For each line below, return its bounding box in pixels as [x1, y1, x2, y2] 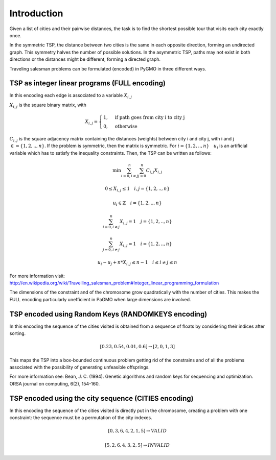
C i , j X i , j [146, 167, 163, 175]
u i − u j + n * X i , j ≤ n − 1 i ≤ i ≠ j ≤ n [97, 259, 177, 267]
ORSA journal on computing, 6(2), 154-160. [9, 380, 100, 386]
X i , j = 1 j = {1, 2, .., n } [119, 219, 172, 226]
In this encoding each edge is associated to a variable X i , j [9, 92, 132, 100]
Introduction [9, 8, 63, 19]
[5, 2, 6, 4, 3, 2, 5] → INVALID [105, 442, 170, 448]
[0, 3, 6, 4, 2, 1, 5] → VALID [108, 428, 167, 434]
